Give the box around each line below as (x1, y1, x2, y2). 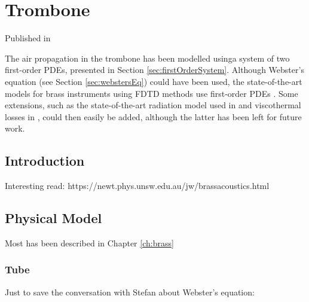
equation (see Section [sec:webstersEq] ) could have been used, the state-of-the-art (5, 75, 302, 87)
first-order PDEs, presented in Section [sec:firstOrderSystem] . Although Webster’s (5, 63, 304, 76)
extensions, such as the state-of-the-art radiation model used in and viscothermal (5, 99, 301, 111)
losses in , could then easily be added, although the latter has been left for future (5, 110, 302, 123)
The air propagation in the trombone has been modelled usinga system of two (5, 51, 290, 64)
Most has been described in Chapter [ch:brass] (5, 236, 174, 249)
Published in (5, 32, 51, 44)
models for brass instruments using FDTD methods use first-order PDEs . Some (5, 87, 298, 99)
